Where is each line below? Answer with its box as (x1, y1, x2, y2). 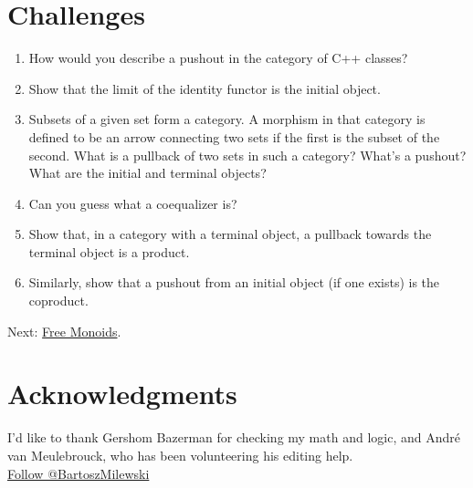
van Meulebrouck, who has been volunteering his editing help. (7, 445, 353, 464)
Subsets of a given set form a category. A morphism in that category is (28, 109, 426, 129)
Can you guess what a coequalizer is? (28, 193, 237, 213)
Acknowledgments (7, 375, 237, 412)
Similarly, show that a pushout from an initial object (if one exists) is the (28, 273, 440, 292)
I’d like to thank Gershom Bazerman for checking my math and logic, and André (7, 428, 460, 447)
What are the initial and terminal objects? (28, 163, 267, 182)
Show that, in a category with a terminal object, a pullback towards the (28, 224, 432, 244)
